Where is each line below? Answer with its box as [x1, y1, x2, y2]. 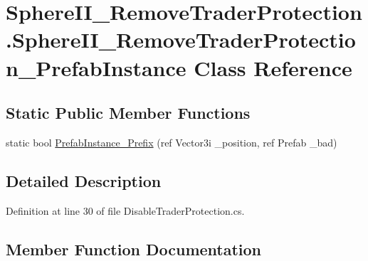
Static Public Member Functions [6, 102, 251, 124]
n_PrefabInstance [6, 53, 186, 82]
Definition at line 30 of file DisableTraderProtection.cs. [6, 203, 245, 218]
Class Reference [194, 53, 352, 82]
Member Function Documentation [6, 238, 262, 260]
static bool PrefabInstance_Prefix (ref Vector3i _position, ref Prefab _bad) [6, 134, 337, 149]
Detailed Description [6, 169, 162, 191]
